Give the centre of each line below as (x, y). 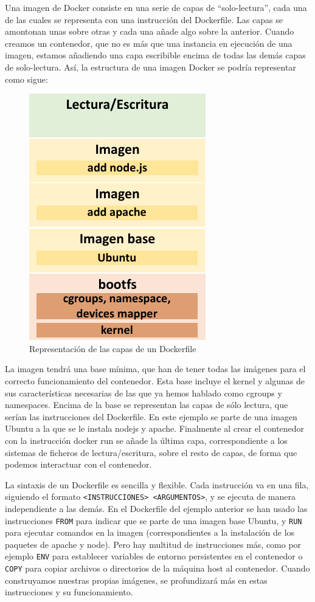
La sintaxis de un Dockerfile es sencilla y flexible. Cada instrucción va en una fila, (157, 484)
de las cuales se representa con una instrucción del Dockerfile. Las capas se (144, 19)
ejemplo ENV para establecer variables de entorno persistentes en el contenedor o (154, 556)
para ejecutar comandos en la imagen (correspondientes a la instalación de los (150, 532)
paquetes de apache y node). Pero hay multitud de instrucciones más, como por (153, 544)
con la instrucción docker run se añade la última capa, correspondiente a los (146, 440)
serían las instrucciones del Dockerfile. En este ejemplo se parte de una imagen (151, 416)
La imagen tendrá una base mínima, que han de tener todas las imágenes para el (155, 369)
